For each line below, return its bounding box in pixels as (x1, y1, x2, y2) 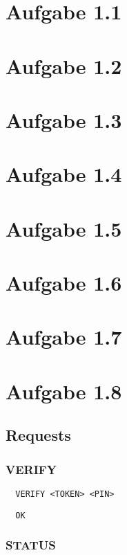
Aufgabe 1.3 (6, 105, 122, 134)
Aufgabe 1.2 (6, 51, 122, 80)
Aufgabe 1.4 (6, 160, 122, 188)
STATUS (6, 536, 56, 554)
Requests (6, 424, 71, 446)
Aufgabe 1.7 (6, 322, 122, 351)
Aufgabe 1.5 (6, 214, 122, 242)
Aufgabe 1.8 (6, 376, 122, 405)
